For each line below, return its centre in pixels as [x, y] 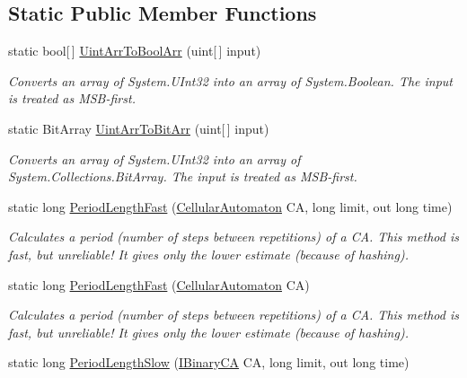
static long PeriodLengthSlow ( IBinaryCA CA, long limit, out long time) [209, 362]
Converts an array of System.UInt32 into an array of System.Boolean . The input [231, 80]
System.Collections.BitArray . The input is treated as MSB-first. [183, 176]
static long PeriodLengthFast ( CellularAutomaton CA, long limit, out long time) [230, 206]
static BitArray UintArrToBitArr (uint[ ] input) [139, 128]
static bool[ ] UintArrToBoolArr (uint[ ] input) [135, 51]
